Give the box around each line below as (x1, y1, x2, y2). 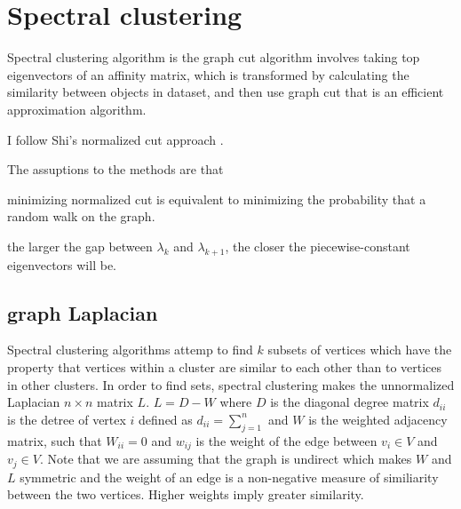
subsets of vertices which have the (267, 340, 452, 359)
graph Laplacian (7, 298, 158, 326)
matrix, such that (7, 431, 102, 449)
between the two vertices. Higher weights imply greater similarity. (7, 485, 364, 504)
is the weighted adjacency (308, 410, 448, 428)
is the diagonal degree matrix (270, 393, 429, 411)
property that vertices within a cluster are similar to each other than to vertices (7, 358, 442, 377)
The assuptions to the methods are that (7, 160, 224, 179)
